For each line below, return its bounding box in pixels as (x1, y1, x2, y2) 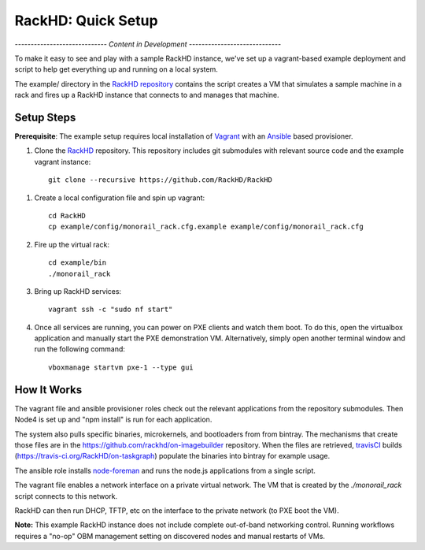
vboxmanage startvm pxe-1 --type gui (48, 362, 194, 372)
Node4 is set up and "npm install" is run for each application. (14, 414, 213, 425)
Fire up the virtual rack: (34, 240, 110, 249)
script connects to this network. (14, 491, 118, 500)
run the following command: (34, 344, 126, 354)
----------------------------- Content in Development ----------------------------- (14, 39, 282, 49)
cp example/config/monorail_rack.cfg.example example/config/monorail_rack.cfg (48, 222, 364, 232)
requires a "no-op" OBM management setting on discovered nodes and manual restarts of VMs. (14, 531, 326, 541)
